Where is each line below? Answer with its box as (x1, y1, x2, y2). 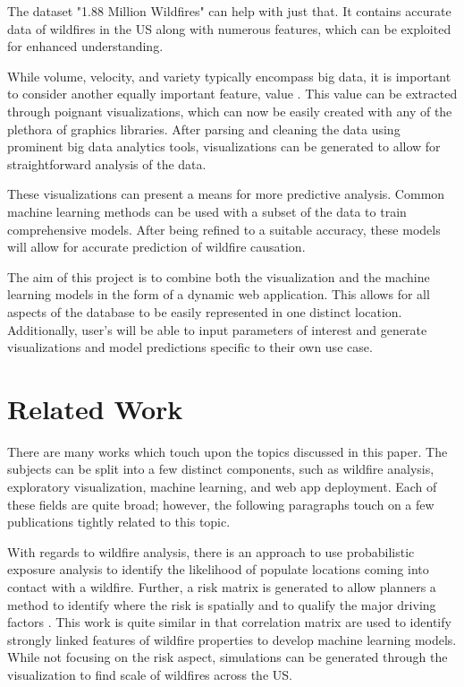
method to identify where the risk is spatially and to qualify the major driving (7, 595, 436, 614)
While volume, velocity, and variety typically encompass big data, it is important (7, 66, 451, 85)
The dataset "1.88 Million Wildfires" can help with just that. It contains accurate (7, 2, 451, 20)
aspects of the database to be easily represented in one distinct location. (7, 302, 402, 321)
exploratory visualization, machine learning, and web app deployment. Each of (7, 477, 437, 495)
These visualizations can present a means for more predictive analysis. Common (7, 185, 445, 203)
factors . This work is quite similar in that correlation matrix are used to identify (7, 613, 451, 631)
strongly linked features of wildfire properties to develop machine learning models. (7, 630, 457, 648)
